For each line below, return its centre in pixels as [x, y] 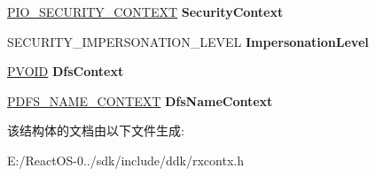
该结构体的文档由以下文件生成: [96, 130]
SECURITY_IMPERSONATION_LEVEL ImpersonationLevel [188, 41]
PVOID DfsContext [66, 71]
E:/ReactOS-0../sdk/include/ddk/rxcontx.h [125, 160]
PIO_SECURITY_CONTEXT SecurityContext [145, 11]
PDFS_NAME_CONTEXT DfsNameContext [140, 100]
